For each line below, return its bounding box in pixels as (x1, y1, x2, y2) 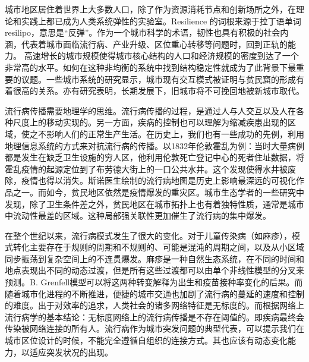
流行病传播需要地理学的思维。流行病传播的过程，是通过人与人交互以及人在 (5, 104, 296, 117)
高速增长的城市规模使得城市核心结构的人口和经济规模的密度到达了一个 (24, 49, 299, 62)
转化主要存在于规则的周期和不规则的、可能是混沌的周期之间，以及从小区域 (12, 241, 304, 253)
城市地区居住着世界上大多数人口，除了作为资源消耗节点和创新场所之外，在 (5, 3, 296, 15)
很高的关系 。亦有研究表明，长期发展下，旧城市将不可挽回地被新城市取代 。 (12, 84, 304, 97)
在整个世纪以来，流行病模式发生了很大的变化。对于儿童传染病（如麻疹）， (5, 229, 292, 241)
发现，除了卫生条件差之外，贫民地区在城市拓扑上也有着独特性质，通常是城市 (5, 197, 304, 210)
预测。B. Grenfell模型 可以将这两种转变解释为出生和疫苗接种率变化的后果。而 (5, 276, 303, 288)
